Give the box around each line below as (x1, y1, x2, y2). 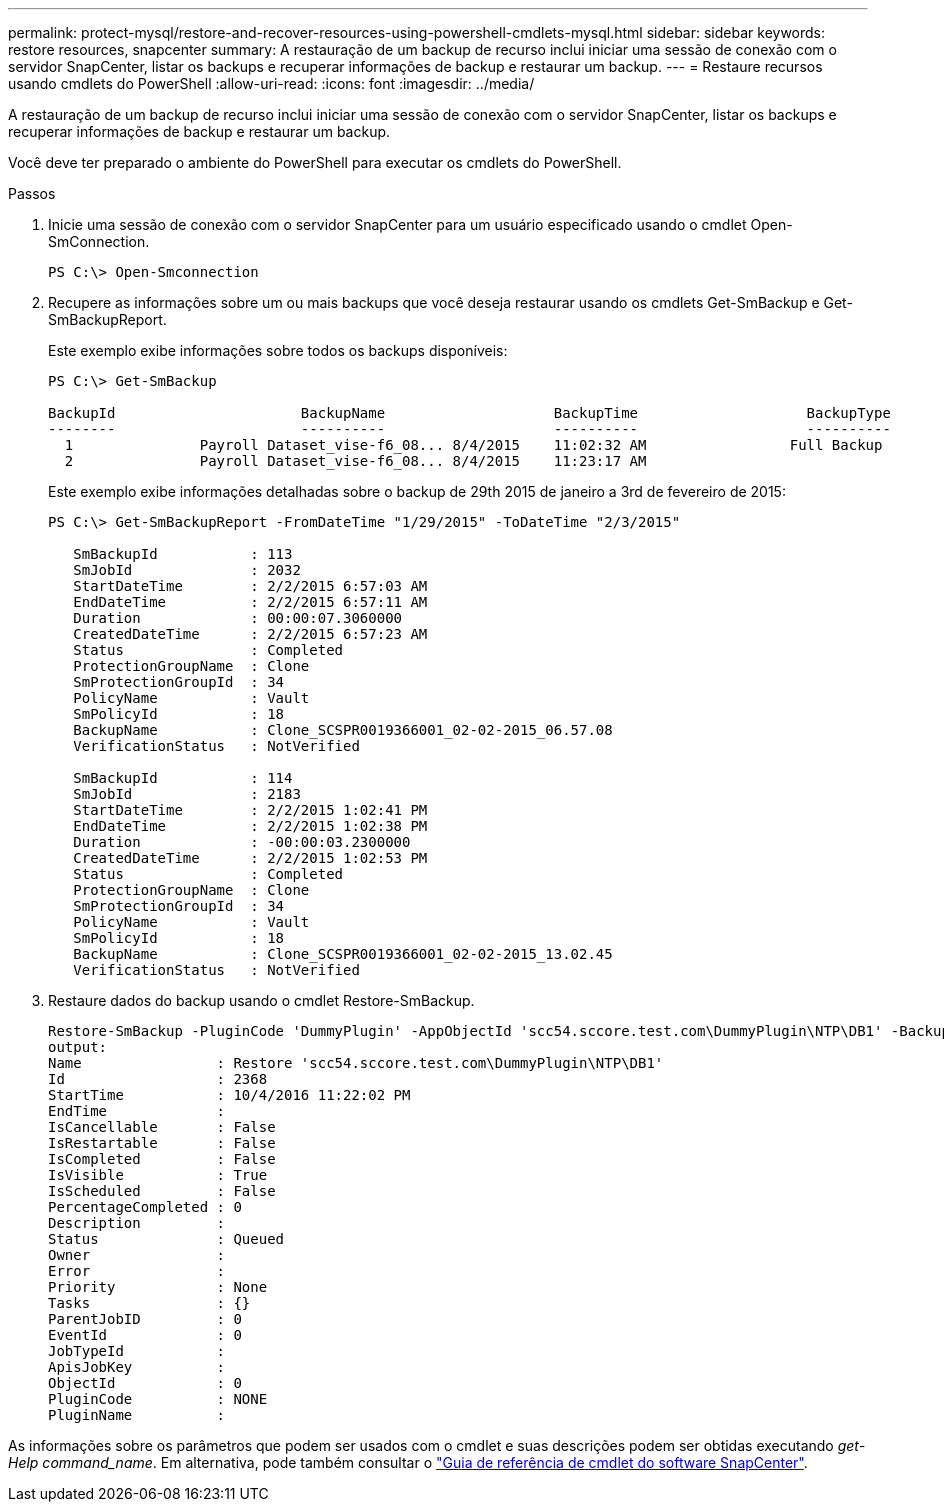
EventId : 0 (48, 1327, 242, 1343)
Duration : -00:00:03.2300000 (73, 834, 411, 850)
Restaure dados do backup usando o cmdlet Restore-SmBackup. (48, 992, 475, 1009)
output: (48, 1039, 108, 1055)
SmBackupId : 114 (73, 770, 293, 786)
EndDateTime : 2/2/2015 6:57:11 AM (73, 594, 428, 610)
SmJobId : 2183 (73, 786, 301, 802)
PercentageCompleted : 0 (48, 1199, 242, 1215)
